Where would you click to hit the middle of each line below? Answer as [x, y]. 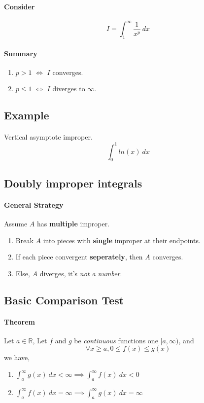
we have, [17, 357]
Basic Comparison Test [64, 300]
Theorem [19, 321]
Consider [19, 6]
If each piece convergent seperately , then [79, 257]
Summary [21, 53]
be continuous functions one [116, 340]
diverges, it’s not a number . [81, 273]
